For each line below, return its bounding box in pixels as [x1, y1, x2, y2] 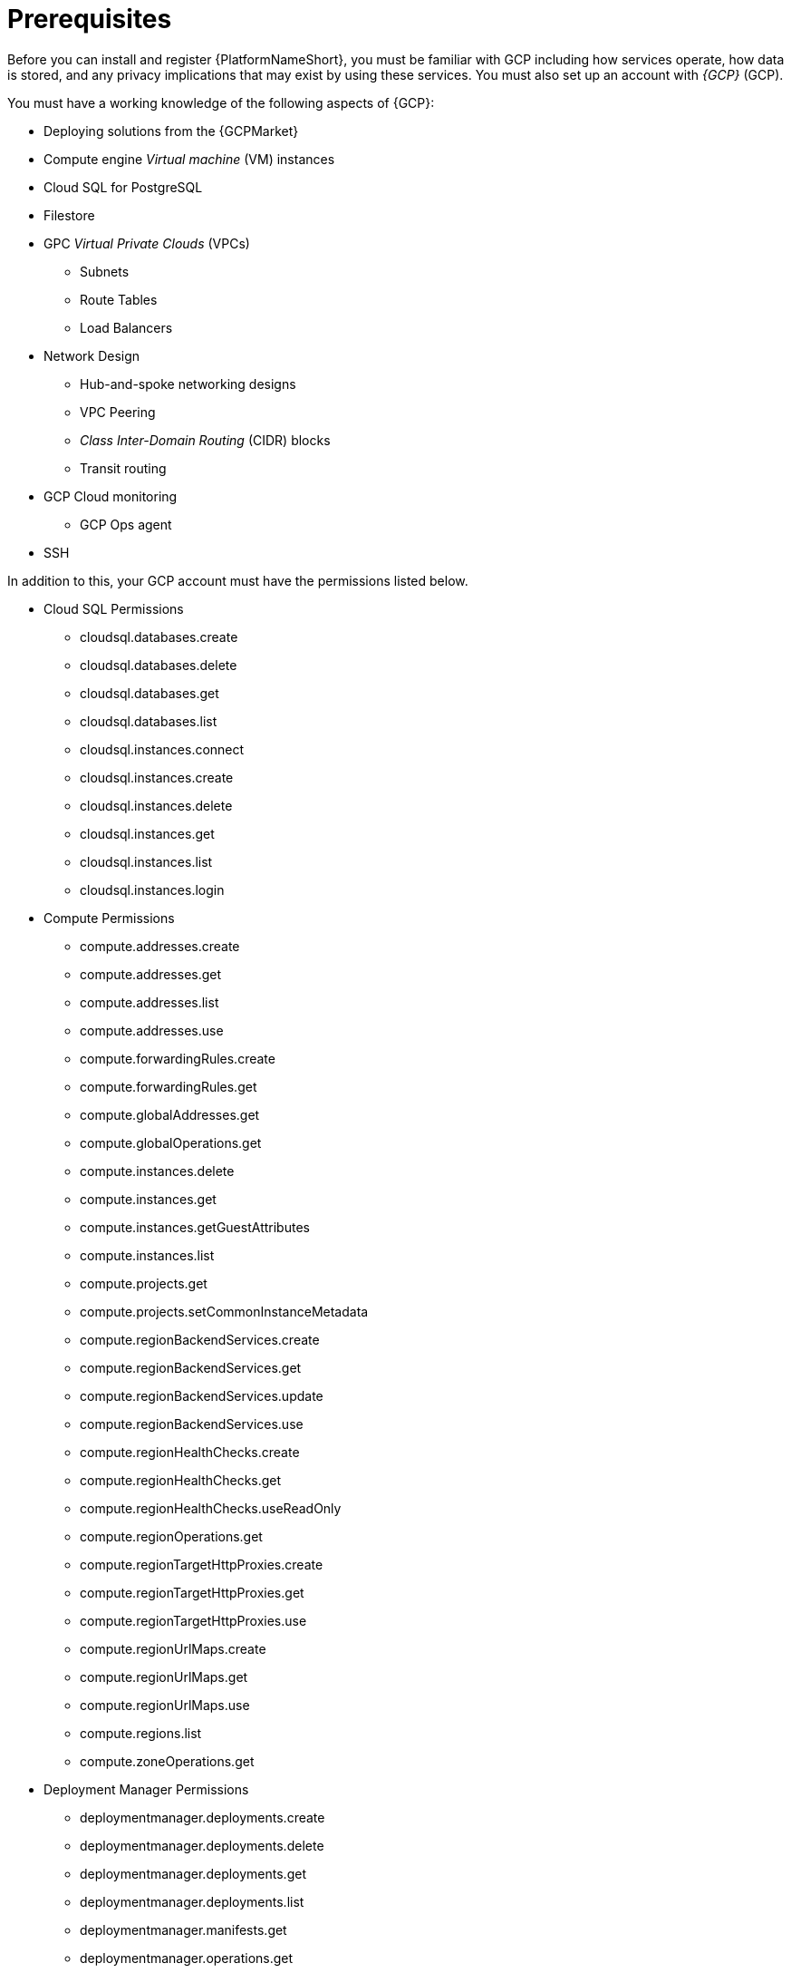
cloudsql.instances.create [80, 769, 234, 785]
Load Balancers [80, 319, 173, 335]
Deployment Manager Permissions [43, 1781, 249, 1797]
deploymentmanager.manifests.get [80, 1921, 287, 1938]
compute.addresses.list [80, 994, 219, 1010]
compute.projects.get [80, 1275, 207, 1291]
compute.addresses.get [80, 966, 222, 982]
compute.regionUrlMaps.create [80, 1640, 266, 1657]
